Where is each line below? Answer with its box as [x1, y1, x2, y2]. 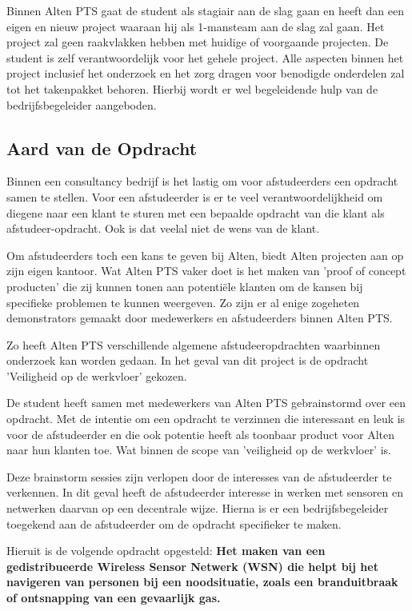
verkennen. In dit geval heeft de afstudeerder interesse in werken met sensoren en [6, 484, 404, 501]
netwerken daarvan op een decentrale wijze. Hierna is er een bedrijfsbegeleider [6, 500, 389, 517]
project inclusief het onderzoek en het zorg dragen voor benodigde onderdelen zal [6, 65, 405, 82]
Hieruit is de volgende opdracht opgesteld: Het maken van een [6, 542, 326, 559]
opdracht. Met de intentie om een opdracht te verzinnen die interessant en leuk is [6, 410, 406, 427]
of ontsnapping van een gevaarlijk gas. [6, 589, 221, 606]
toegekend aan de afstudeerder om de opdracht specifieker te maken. [6, 515, 342, 532]
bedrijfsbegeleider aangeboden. [6, 96, 157, 113]
